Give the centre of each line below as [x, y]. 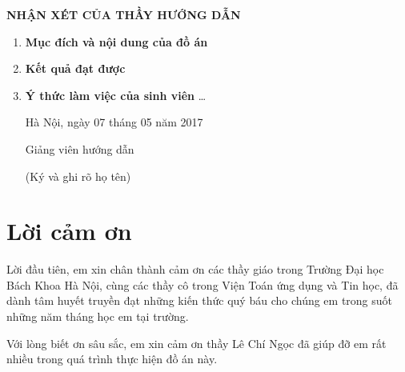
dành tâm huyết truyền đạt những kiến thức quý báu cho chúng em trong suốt [200, 300]
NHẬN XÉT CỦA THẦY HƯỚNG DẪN [124, 14]
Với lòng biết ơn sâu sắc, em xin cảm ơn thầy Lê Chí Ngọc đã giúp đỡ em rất [196, 343]
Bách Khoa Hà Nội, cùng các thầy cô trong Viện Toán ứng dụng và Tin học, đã [202, 284]
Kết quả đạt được [75, 68]
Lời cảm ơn [69, 231]
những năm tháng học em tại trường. [98, 316]
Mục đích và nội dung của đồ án [116, 41]
